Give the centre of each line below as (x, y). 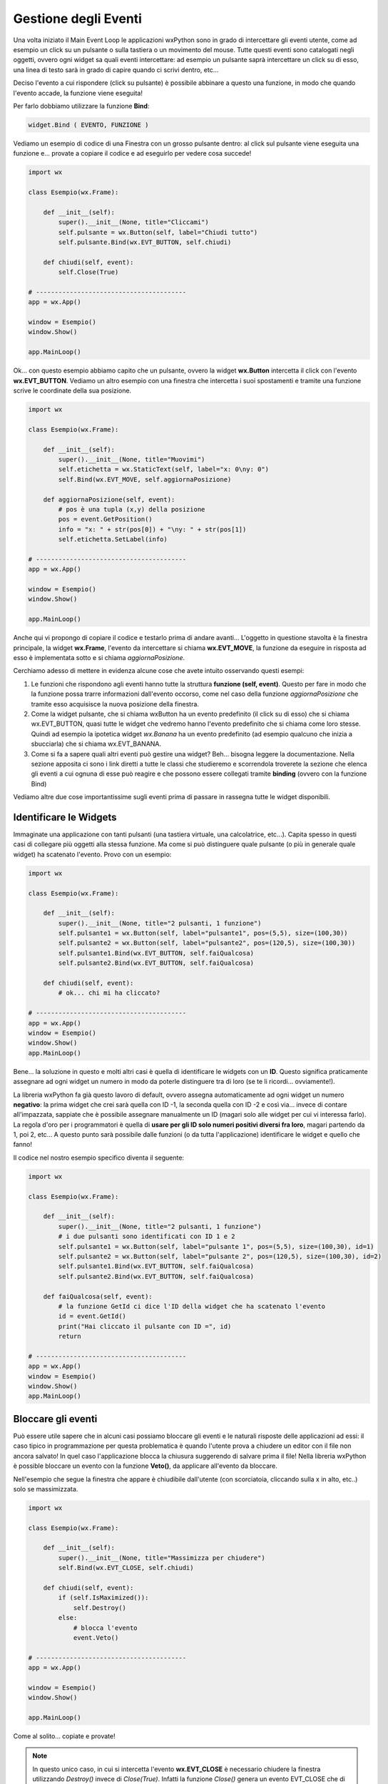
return (70, 1337)
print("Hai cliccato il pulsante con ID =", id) (145, 1326)
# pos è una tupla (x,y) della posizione (132, 509)
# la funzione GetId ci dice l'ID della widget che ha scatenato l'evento (192, 1306)
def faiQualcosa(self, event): (98, 1296)
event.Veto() (96, 1637)
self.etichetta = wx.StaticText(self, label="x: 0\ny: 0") (164, 470)
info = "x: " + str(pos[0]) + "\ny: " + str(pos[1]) (152, 529)
